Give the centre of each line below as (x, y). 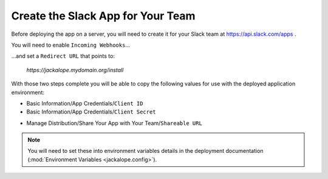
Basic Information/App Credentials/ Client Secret (91, 112)
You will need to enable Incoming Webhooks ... (71, 45)
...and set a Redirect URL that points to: (63, 56)
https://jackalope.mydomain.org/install (75, 70)
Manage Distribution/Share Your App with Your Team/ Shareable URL (114, 123)
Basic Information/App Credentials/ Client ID (85, 103)
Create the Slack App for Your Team (103, 16)
